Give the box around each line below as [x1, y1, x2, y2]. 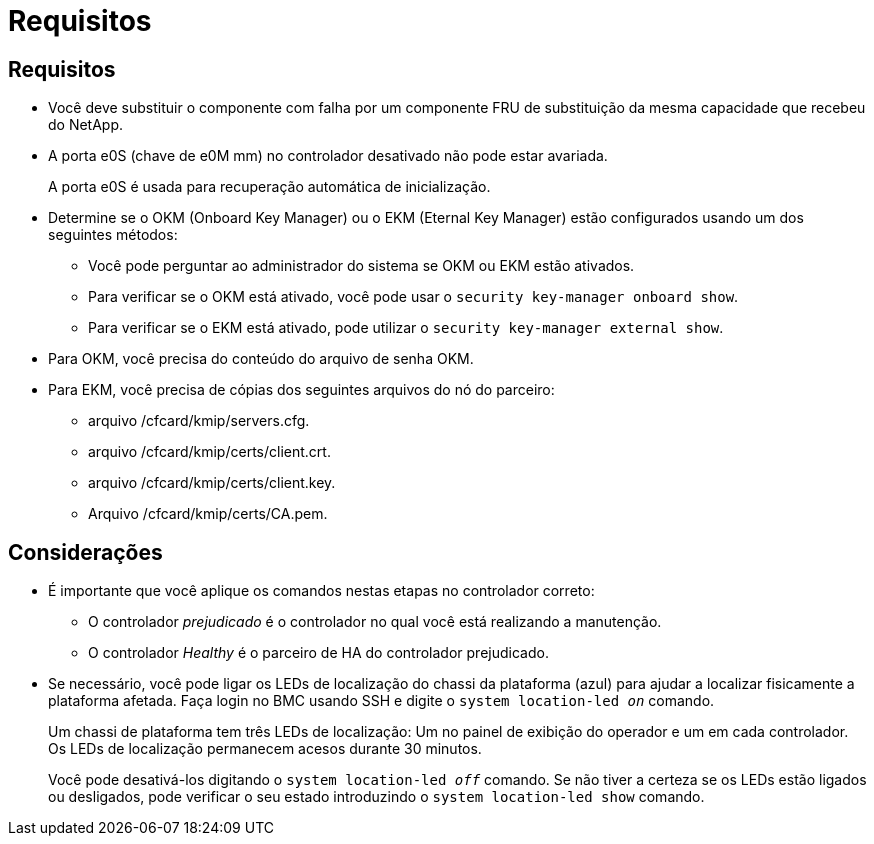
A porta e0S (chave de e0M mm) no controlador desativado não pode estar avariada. [48, 147, 608, 165]
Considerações [8, 539, 163, 565]
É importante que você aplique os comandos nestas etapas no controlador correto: [48, 582, 595, 600]
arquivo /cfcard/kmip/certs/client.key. [88, 474, 336, 492]
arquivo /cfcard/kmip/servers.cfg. [88, 412, 310, 430]
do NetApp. [48, 116, 124, 134]
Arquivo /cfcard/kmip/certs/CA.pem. [88, 505, 328, 523]
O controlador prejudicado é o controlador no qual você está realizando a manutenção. [88, 613, 662, 631]
